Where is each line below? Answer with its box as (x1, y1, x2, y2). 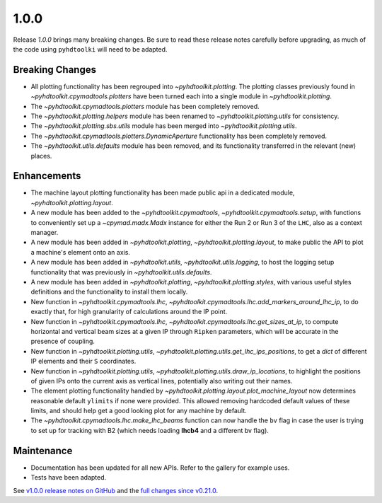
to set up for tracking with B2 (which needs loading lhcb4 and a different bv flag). (30, 426, 269, 434)
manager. (30, 229, 59, 237)
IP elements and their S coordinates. (30, 357, 137, 366)
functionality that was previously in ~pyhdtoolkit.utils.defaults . (30, 267, 212, 276)
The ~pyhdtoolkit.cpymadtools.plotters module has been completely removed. (30, 102, 260, 110)
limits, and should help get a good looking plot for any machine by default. (30, 407, 247, 415)
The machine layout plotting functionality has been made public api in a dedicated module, (30, 188, 295, 197)
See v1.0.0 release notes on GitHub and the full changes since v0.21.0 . (13, 486, 219, 495)
